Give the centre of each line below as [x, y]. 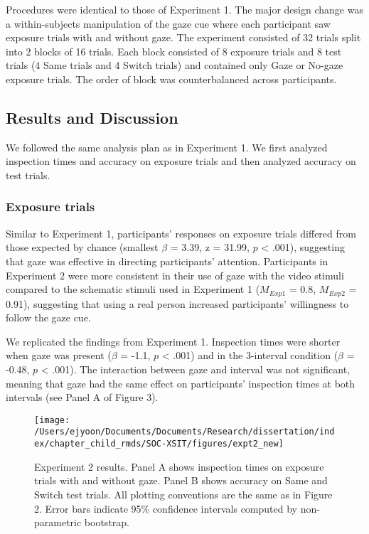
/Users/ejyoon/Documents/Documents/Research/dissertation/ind [184, 432]
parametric [58, 522]
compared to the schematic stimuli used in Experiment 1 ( [133, 289]
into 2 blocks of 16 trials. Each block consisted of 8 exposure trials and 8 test [174, 51]
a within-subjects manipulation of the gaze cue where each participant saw [168, 23]
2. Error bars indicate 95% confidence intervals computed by [166, 508]
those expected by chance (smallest [82, 247]
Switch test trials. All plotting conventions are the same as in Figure [183, 494]
